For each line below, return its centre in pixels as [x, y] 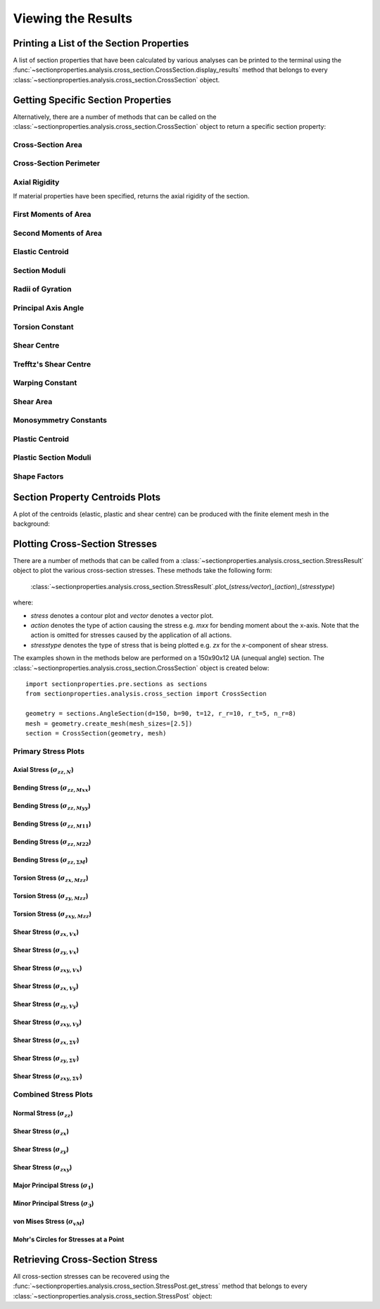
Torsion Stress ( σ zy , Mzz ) [51, 897]
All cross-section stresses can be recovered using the [91, 1276]
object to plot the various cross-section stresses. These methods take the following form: [142, 571]
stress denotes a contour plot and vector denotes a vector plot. [122, 615]
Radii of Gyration [42, 289]
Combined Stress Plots [53, 1094]
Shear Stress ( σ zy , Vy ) [46, 1005]
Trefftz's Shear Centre [52, 364]
